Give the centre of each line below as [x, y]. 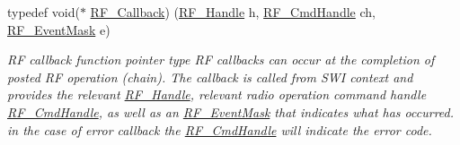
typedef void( [44, 12]
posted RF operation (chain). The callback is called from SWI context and [210, 77]
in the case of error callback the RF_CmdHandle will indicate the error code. [220, 129]
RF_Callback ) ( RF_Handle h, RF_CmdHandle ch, [233, 12]
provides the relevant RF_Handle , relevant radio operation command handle [217, 94]
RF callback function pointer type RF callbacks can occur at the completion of [221, 60]
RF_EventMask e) [59, 29]
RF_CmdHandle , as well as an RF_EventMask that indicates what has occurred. [231, 111]
